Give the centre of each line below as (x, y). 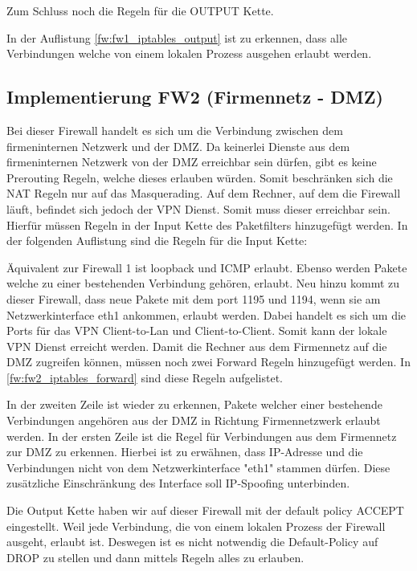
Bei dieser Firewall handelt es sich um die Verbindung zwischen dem (175, 130)
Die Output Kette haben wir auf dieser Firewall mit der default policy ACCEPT (205, 510)
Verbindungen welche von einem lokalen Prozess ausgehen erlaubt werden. (189, 53)
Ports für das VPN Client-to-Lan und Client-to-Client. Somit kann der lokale (197, 330)
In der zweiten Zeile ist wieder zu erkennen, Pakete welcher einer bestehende (194, 404)
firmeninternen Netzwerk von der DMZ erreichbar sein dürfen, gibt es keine (192, 162)
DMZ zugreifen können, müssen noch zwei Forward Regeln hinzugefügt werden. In (208, 362)
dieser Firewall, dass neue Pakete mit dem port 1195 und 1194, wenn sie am (194, 298)
